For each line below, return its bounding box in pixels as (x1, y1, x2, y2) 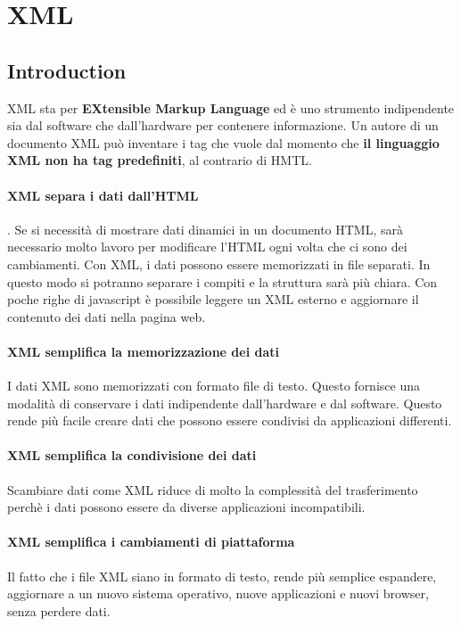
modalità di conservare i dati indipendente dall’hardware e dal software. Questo (7, 393, 442, 412)
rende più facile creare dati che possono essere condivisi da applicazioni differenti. (7, 411, 452, 430)
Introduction (7, 56, 127, 84)
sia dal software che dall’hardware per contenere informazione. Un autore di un (7, 116, 439, 135)
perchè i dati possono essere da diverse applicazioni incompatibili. (7, 498, 366, 516)
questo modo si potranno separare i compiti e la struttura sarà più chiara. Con (7, 272, 438, 291)
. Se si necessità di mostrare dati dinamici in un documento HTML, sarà (7, 219, 404, 238)
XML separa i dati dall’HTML (7, 185, 199, 204)
